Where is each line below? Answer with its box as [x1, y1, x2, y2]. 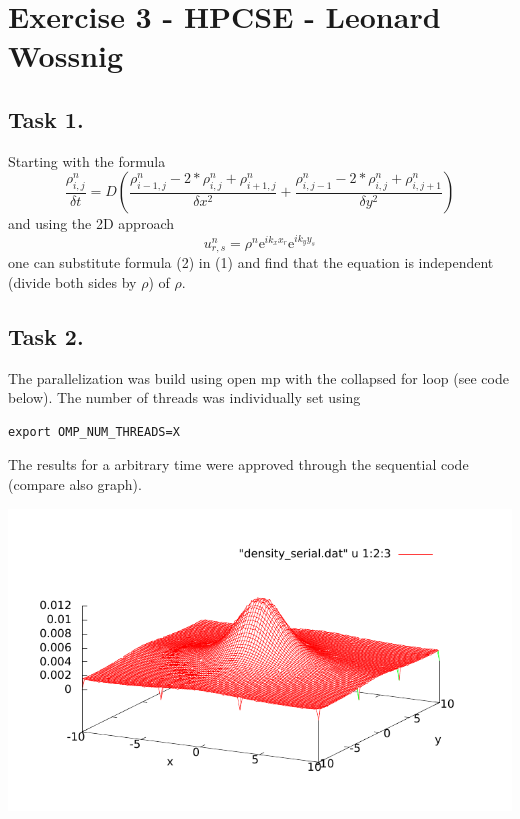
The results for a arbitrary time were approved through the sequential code [8, 454, 469, 475]
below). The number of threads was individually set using [8, 387, 361, 408]
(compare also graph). [8, 474, 142, 495]
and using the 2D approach [8, 213, 174, 234]
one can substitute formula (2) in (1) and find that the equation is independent [8, 252, 494, 273]
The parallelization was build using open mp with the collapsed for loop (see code [8, 367, 509, 388]
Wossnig [8, 35, 124, 76]
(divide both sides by [8, 271, 137, 292]
